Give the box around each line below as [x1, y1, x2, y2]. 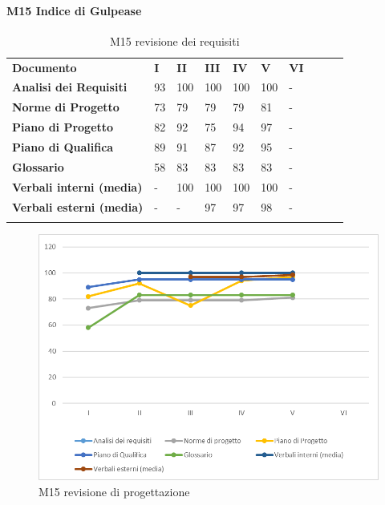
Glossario [12, 158, 64, 175]
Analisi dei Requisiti [12, 79, 128, 95]
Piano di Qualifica [12, 139, 114, 156]
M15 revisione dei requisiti [109, 32, 240, 49]
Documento [12, 59, 77, 75]
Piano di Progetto [12, 119, 114, 135]
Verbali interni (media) [12, 178, 143, 195]
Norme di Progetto [12, 99, 120, 115]
